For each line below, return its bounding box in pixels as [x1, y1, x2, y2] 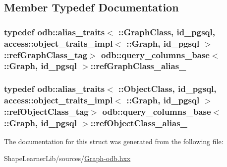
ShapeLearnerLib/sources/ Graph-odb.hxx [4, 153, 131, 163]
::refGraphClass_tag [4, 48, 88, 61]
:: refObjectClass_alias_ [90, 117, 187, 129]
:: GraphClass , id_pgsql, [118, 25, 215, 38]
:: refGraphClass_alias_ [90, 60, 186, 72]
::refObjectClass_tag [4, 105, 89, 118]
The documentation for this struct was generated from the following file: [4, 136, 224, 147]
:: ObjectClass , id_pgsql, [118, 83, 217, 95]
